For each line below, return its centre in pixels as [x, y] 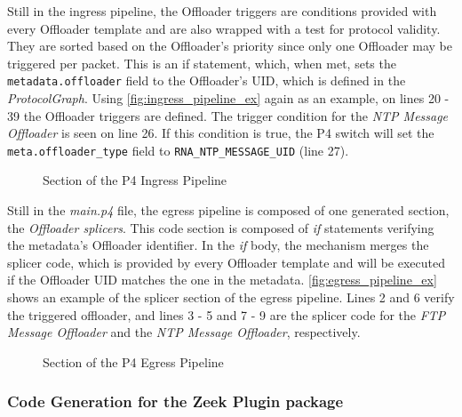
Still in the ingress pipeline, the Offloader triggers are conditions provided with [222, 11]
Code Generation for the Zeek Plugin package [175, 401]
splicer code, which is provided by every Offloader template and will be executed [227, 262]
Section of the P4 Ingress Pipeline [135, 180]
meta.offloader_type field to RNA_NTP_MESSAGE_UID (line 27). [178, 150]
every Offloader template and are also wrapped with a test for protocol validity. [224, 28]
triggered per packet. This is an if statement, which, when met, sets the [202, 63]
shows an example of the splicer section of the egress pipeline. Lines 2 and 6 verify [231, 297]
